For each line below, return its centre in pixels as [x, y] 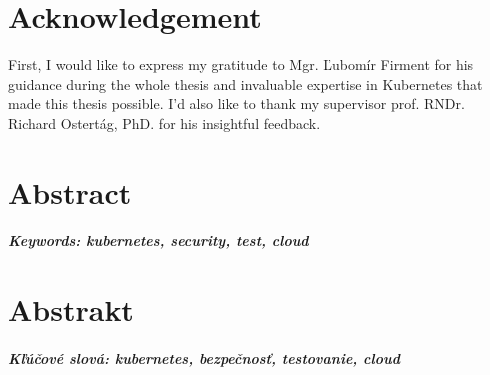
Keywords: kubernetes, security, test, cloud [158, 240]
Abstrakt [71, 309]
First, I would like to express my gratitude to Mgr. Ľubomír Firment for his [241, 64]
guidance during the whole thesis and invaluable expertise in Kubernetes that [245, 83]
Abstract [70, 191]
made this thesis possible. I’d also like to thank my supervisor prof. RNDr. [236, 103]
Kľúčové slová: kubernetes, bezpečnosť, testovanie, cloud [204, 358]
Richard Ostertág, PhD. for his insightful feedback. [164, 122]
